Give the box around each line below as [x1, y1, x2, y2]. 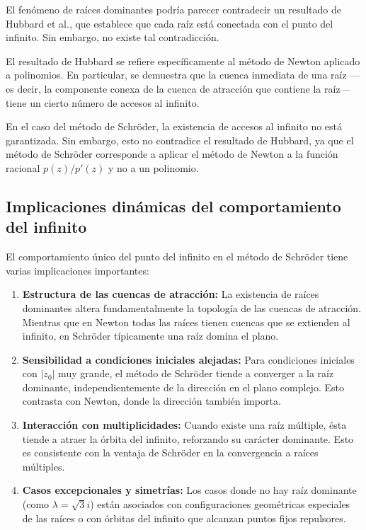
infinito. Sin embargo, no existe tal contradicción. [6, 30, 219, 45]
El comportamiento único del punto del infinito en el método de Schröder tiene [6, 249, 348, 264]
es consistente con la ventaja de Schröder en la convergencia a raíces [22, 445, 319, 460]
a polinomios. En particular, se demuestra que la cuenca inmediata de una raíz [6, 67, 347, 82]
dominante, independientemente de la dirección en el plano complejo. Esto [22, 379, 344, 394]
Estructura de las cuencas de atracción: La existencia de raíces [22, 287, 319, 301]
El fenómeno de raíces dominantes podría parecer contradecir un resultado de [6, 2, 341, 16]
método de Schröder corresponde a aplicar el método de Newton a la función [6, 146, 338, 161]
